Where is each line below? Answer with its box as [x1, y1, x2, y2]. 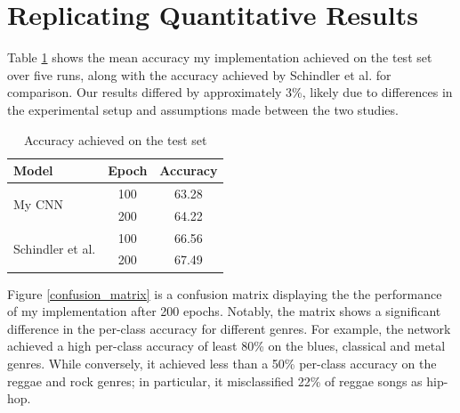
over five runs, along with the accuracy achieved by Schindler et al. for [7, 65, 391, 84]
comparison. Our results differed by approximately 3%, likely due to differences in [7, 83, 453, 101]
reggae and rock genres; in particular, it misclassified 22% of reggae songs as [7, 371, 423, 390]
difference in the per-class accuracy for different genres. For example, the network [7, 319, 451, 337]
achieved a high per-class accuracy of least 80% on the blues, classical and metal [7, 336, 446, 355]
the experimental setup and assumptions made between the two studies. [7, 100, 399, 118]
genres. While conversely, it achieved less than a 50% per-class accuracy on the [7, 353, 437, 372]
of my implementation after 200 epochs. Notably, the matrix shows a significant [7, 302, 441, 320]
